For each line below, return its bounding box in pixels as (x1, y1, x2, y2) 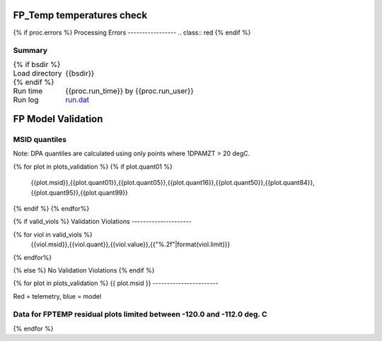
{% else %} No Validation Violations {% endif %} (13, 265, 155, 275)
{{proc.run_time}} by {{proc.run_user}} (64, 85, 194, 95)
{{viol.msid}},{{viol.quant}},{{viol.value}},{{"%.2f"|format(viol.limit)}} (30, 240, 231, 249)
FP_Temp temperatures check (13, 9, 148, 21)
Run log (13, 95, 39, 104)
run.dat (64, 95, 90, 104)
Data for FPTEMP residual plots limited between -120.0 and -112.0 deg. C (13, 309, 268, 319)
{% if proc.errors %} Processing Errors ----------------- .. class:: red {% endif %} (13, 28, 251, 37)
